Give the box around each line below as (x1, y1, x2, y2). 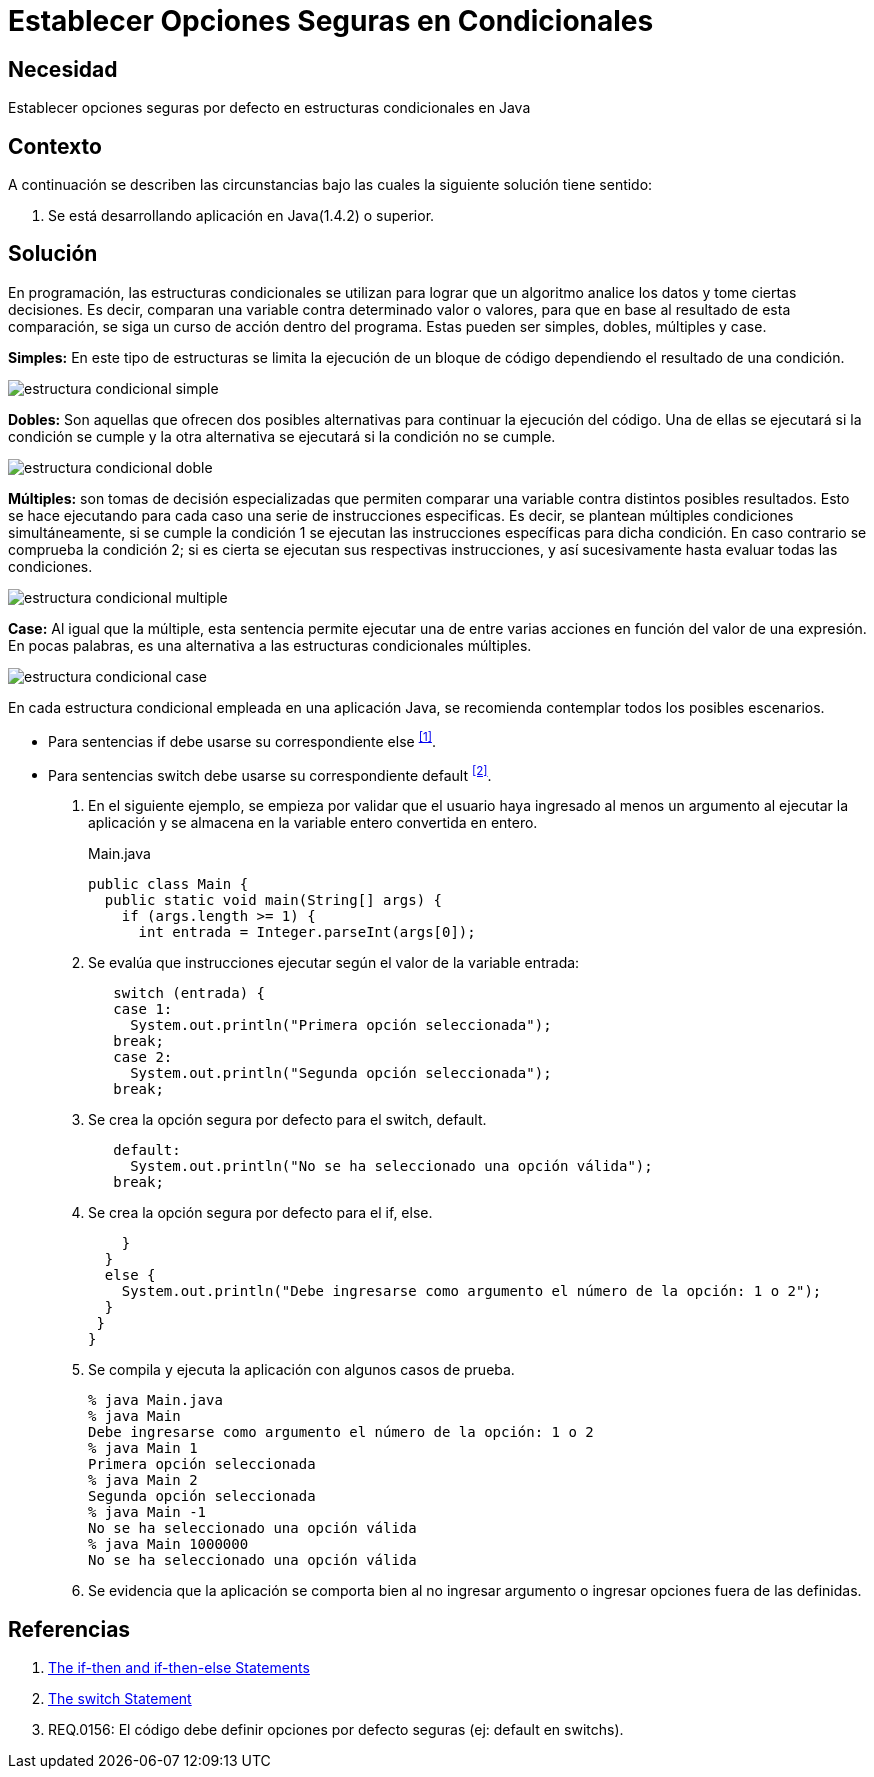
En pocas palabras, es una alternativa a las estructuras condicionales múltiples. (8, 636, 532, 654)
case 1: (113, 1001, 173, 1018)
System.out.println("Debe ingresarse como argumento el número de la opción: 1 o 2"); (121, 1283, 822, 1300)
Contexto (8, 133, 102, 159)
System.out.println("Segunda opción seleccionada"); (130, 1065, 552, 1082)
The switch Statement (48, 1690, 192, 1708)
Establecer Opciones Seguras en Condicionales (8, 4, 654, 38)
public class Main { (88, 876, 249, 893)
